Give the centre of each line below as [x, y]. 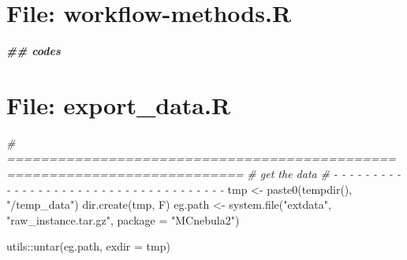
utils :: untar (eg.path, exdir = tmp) [88, 246]
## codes [34, 51]
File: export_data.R [119, 104]
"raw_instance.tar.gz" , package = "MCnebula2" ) [123, 219]
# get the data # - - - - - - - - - [324, 174]
